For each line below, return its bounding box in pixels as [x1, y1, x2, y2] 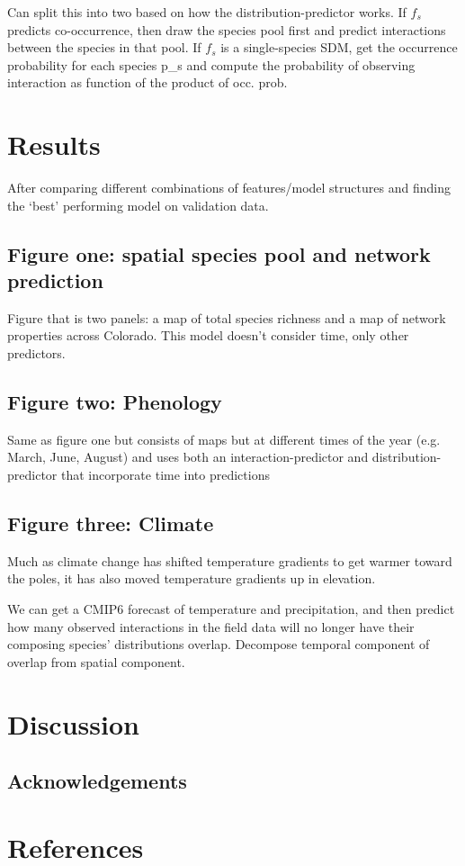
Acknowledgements [7, 767, 187, 795]
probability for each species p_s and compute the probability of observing [7, 55, 416, 74]
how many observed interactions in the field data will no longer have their [7, 617, 415, 636]
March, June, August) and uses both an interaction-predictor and [7, 447, 369, 466]
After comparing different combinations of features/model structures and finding [7, 178, 451, 197]
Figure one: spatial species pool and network [7, 239, 431, 267]
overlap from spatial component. [7, 652, 185, 671]
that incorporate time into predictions [60, 465, 270, 484]
